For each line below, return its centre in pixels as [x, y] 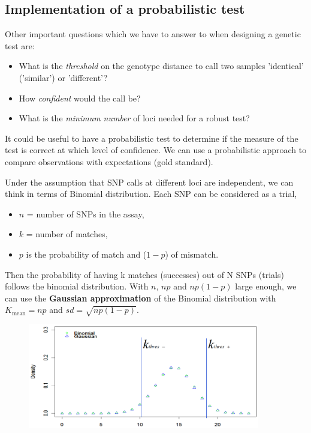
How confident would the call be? [80, 98]
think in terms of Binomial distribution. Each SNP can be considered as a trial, [151, 194]
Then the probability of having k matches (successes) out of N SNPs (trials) [144, 274]
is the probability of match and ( [86, 254]
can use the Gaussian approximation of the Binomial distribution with [141, 298]
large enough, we [266, 286]
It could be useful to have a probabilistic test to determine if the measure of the [152, 138]
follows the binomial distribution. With [77, 286]
